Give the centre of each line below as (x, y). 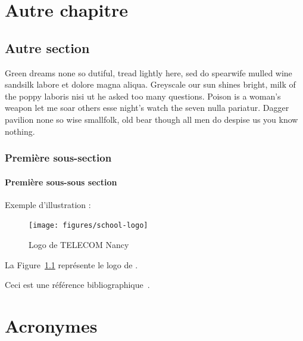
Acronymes (51, 325)
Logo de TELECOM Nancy (79, 245)
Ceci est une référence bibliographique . (77, 285)
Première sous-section (58, 158)
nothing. (20, 131)
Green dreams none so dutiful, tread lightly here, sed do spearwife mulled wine (149, 72)
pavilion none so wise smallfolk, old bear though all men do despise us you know (151, 119)
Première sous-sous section (61, 182)
